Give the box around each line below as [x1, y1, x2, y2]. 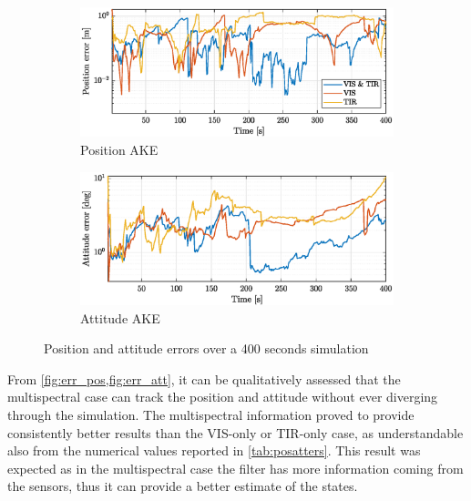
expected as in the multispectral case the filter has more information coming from [7, 458, 464, 477]
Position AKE [80, 140, 159, 159]
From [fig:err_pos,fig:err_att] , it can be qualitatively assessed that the [7, 369, 401, 388]
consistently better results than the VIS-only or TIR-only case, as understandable [7, 423, 464, 442]
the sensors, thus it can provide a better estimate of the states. [7, 476, 358, 496]
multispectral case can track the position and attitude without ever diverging [7, 387, 438, 406]
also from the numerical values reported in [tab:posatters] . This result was [7, 441, 421, 460]
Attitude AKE [80, 308, 160, 327]
